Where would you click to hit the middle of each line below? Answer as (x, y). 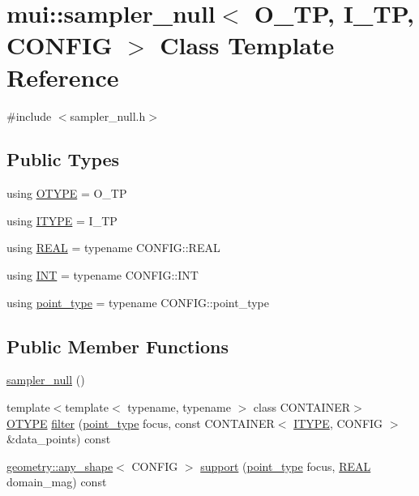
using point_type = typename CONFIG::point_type (138, 302)
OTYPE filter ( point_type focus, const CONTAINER (141, 423)
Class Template (247, 45)
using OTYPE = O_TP (67, 193)
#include (29, 115)
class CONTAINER (302, 407)
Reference (63, 77)
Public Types (63, 159)
